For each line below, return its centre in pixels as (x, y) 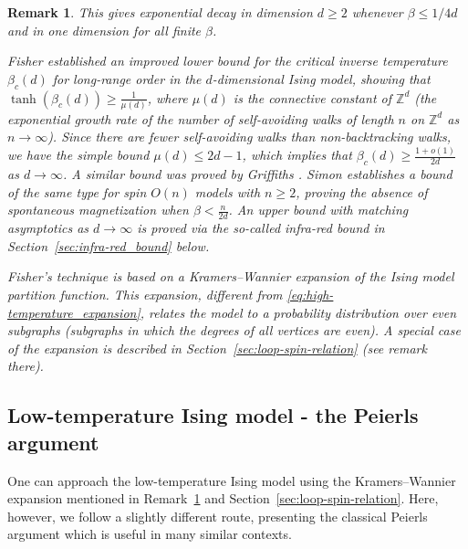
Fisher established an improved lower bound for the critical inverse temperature (228, 61)
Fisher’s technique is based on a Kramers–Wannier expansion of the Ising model (231, 276)
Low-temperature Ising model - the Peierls (213, 415)
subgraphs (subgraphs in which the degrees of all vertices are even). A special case (234, 330)
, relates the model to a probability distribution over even (298, 312)
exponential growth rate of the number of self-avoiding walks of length (201, 118)
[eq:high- (310, 294)
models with (228, 191)
